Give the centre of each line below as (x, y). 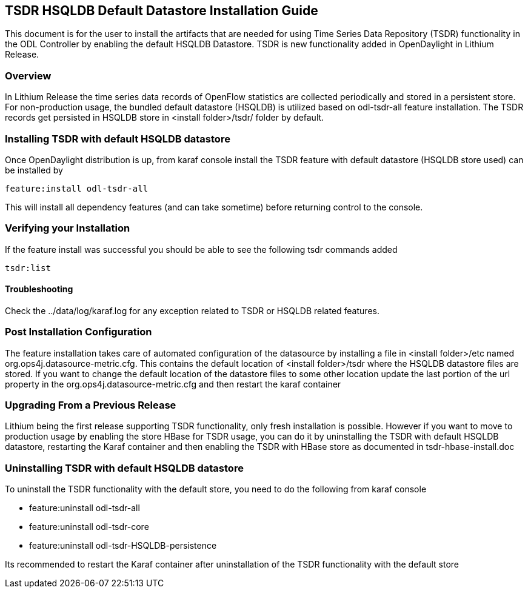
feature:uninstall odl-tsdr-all (85, 508)
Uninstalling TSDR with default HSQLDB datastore (124, 468)
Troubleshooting (39, 289)
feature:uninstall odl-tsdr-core (89, 527)
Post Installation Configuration (79, 332)
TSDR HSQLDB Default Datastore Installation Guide (162, 11)
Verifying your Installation (68, 228)
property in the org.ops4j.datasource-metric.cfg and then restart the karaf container (173, 384)
